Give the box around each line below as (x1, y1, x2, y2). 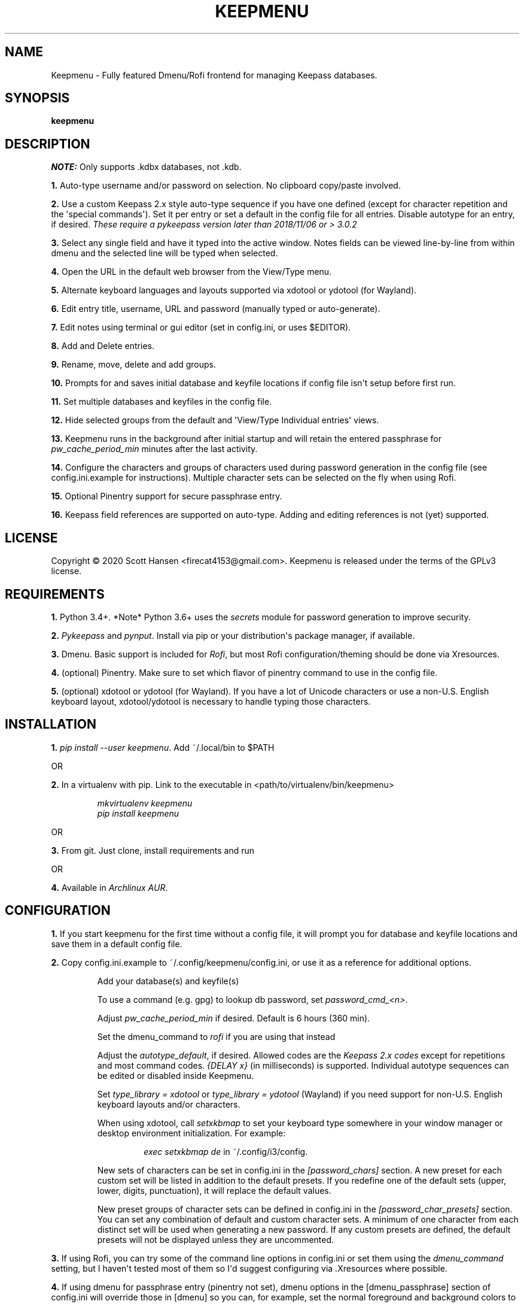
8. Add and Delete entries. (51, 341, 154, 351)
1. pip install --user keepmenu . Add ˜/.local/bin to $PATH (51, 742, 275, 753)
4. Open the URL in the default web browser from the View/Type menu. (51, 266, 332, 277)
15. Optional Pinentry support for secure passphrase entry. (51, 491, 282, 502)
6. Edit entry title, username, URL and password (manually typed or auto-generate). (51, 304, 380, 314)
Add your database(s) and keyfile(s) (97, 975, 239, 986)
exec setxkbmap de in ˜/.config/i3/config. (144, 1146, 308, 1157)
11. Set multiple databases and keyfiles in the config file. (51, 396, 272, 407)
